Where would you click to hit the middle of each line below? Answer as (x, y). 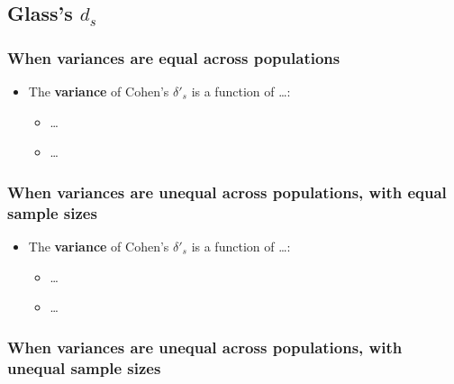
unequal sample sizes (84, 367)
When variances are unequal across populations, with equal (227, 192)
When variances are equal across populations (174, 57)
